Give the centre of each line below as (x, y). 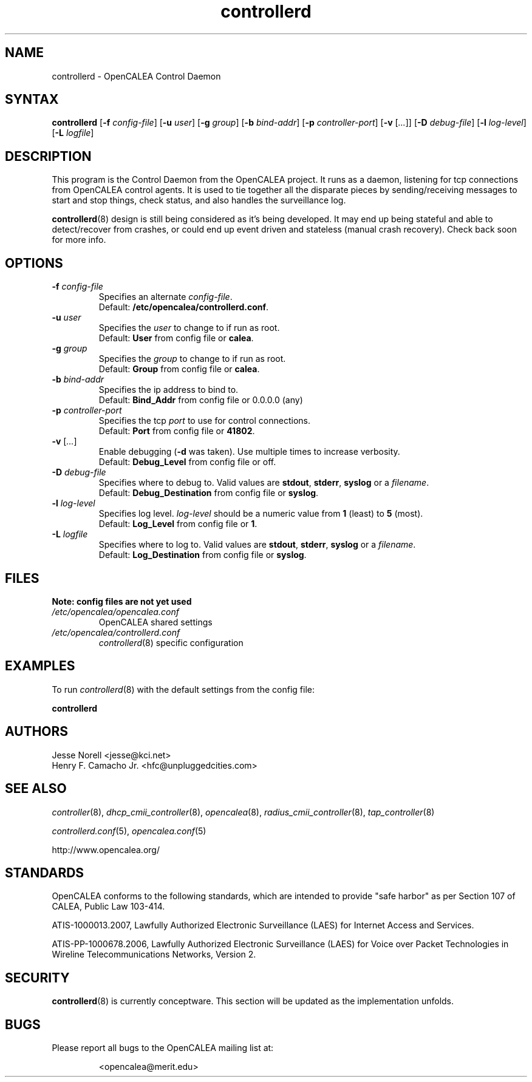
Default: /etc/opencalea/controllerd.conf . (184, 307)
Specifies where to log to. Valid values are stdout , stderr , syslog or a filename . (257, 545)
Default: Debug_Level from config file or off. (187, 462)
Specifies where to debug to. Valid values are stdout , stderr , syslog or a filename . (264, 483)
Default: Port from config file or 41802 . (177, 431)
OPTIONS (34, 263)
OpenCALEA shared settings (155, 622)
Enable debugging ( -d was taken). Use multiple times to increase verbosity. (249, 452)
